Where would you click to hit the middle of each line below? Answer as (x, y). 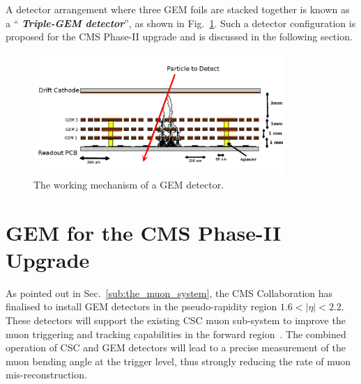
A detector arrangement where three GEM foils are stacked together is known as (178, 9)
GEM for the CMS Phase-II (144, 232)
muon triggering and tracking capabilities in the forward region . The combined (176, 334)
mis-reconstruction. (46, 375)
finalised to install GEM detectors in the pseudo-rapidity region (141, 306)
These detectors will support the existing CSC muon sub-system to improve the (176, 320)
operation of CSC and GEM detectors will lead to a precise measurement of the (176, 347)
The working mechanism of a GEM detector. (129, 184)
